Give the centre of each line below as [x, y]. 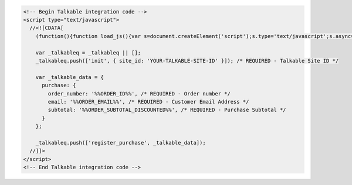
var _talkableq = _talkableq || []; [88, 52]
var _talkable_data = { [70, 77]
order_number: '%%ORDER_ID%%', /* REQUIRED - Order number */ [139, 93]
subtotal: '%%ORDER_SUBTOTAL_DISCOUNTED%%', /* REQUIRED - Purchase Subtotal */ [167, 110]
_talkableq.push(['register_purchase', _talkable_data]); [121, 143]
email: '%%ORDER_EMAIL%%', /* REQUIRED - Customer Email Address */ [148, 102]
